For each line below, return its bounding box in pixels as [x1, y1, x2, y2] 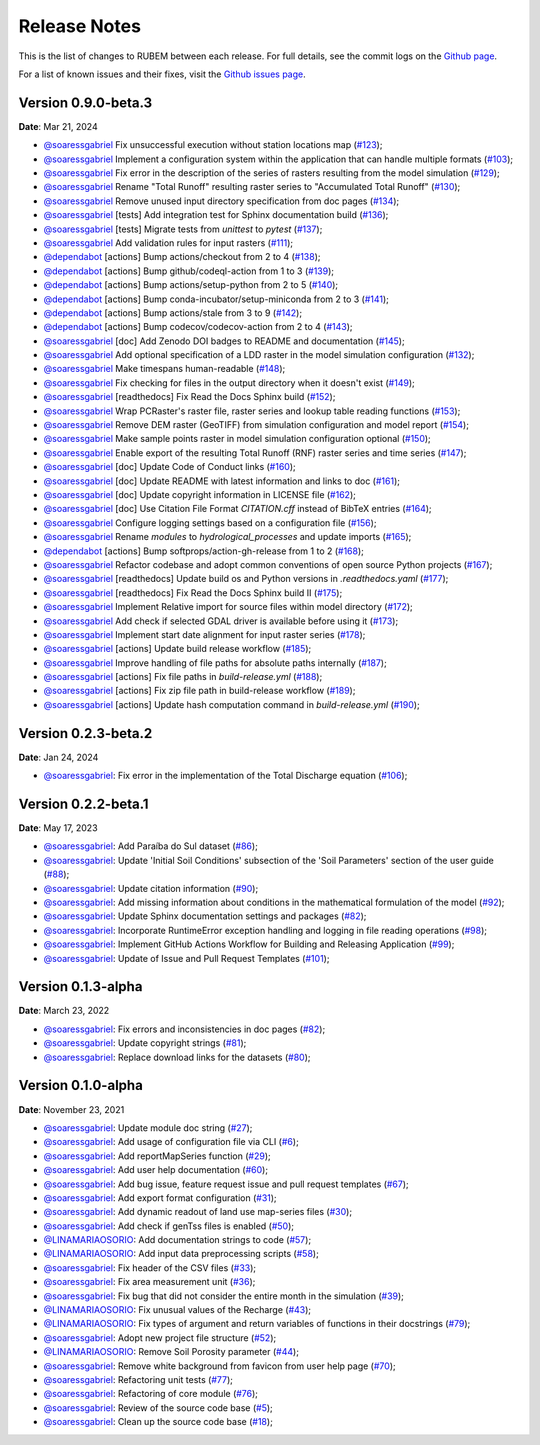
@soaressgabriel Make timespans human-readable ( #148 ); [43, 363, 286, 375]
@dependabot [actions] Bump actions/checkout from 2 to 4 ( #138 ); [43, 251, 321, 263]
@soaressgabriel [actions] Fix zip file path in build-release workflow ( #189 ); [43, 685, 356, 697]
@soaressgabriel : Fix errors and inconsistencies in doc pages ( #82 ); [43, 1023, 326, 1035]
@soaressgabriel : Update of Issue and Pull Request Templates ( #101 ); [43, 952, 330, 964]
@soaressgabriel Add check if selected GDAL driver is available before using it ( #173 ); [43, 615, 399, 627]
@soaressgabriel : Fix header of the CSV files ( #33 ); [43, 1261, 257, 1274]
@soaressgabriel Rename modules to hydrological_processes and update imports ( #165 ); [43, 531, 412, 543]
